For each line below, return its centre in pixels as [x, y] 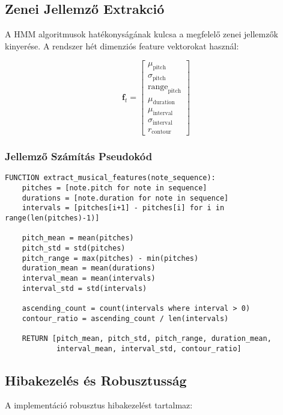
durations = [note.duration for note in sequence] [125, 198]
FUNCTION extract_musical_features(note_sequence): [110, 178]
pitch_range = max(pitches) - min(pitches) [110, 258]
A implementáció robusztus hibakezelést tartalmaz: [99, 405]
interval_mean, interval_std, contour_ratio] [149, 348]
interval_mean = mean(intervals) [89, 278]
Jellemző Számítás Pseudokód [79, 156]
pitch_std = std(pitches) [74, 248]
